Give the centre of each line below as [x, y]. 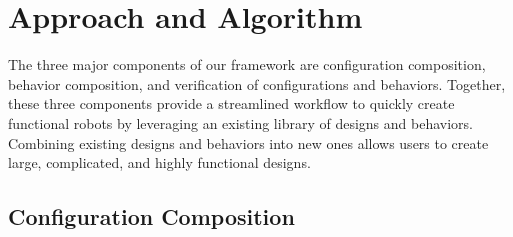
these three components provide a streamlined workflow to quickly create [231, 103]
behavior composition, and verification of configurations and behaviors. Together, [257, 83]
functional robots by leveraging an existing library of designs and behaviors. [240, 122]
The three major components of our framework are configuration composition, [247, 64]
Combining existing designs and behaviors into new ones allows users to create [248, 142]
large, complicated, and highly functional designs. [159, 162]
